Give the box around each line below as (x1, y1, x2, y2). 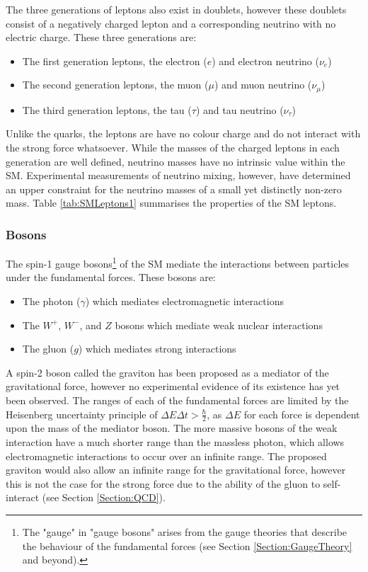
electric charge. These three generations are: (6, 30, 197, 45)
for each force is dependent (243, 406, 360, 421)
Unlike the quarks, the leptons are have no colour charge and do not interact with (6, 126, 361, 141)
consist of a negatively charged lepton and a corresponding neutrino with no (6, 16, 336, 30)
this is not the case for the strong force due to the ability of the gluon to (6, 476, 321, 491)
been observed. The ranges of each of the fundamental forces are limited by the (6, 393, 349, 408)
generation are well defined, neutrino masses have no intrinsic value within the (6, 154, 345, 168)
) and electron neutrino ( (212, 53, 319, 68)
